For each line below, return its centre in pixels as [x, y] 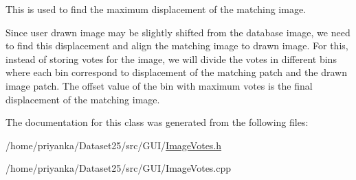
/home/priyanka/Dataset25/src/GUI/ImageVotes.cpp [119, 168]
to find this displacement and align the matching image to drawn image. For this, [177, 46]
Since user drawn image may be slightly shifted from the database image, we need [178, 32]
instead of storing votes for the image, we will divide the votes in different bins [171, 59]
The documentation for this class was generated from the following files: [157, 122]
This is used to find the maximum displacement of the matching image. [156, 9]
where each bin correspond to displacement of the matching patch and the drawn [176, 72]
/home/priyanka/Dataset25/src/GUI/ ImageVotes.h [114, 145]
